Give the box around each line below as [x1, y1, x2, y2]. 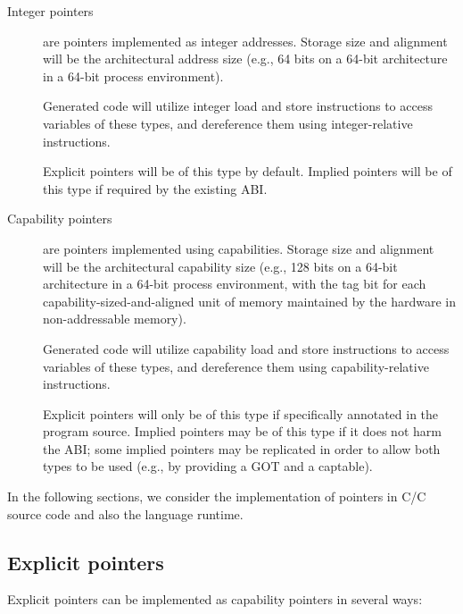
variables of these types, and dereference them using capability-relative [43, 357, 429, 375]
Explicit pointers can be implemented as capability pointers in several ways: [7, 590, 423, 609]
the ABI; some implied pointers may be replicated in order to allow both [43, 439, 441, 458]
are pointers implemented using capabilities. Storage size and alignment [43, 239, 434, 257]
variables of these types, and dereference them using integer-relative [43, 114, 413, 132]
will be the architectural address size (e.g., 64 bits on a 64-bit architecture [43, 49, 448, 68]
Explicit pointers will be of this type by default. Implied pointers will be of [43, 162, 452, 181]
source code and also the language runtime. [7, 504, 244, 523]
